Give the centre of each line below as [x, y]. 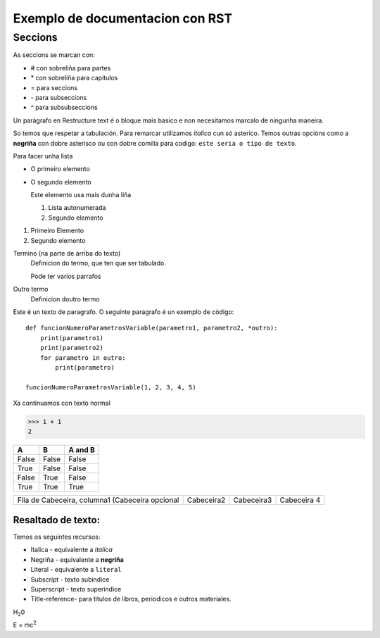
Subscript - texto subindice [70, 579]
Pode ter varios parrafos [66, 276]
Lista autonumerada [77, 208]
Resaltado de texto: [57, 520]
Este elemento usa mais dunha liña [81, 195]
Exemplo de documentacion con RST [123, 18]
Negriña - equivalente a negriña [77, 559]
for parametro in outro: [83, 358]
